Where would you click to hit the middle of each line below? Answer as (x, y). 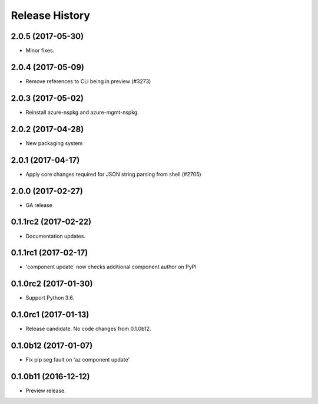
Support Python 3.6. (50, 298)
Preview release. (46, 391)
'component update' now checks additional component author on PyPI (111, 267)
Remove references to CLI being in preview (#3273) (88, 81)
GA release (39, 205)
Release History (51, 15)
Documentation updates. (55, 236)
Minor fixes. (40, 51)
